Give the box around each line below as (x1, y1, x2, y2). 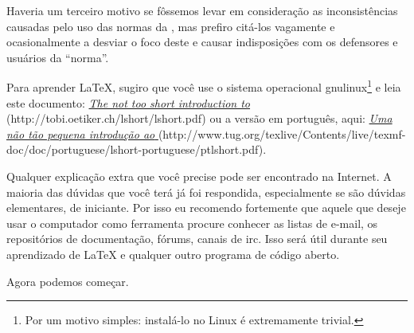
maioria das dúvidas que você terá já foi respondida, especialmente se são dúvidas (6, 183, 406, 200)
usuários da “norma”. (6, 49, 109, 65)
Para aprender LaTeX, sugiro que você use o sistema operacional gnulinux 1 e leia (6, 76, 401, 96)
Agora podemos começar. (6, 272, 129, 289)
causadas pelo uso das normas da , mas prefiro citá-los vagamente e (6, 18, 335, 34)
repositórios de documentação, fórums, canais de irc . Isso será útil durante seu (6, 230, 388, 247)
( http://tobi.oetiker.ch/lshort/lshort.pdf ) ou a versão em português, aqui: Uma (6, 110, 393, 127)
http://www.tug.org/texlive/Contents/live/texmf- (162, 125, 406, 142)
